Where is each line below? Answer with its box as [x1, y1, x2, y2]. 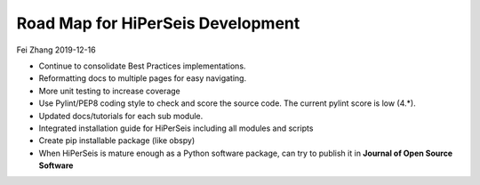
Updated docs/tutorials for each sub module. [38, 110, 204, 121]
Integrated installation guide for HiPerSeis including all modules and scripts [38, 123, 314, 133]
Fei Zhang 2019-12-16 [16, 44, 97, 55]
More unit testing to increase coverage [38, 85, 181, 96]
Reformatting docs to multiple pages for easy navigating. [38, 73, 247, 84]
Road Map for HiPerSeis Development [16, 13, 300, 33]
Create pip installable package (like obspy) [38, 135, 196, 146]
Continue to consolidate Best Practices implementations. [38, 60, 246, 71]
